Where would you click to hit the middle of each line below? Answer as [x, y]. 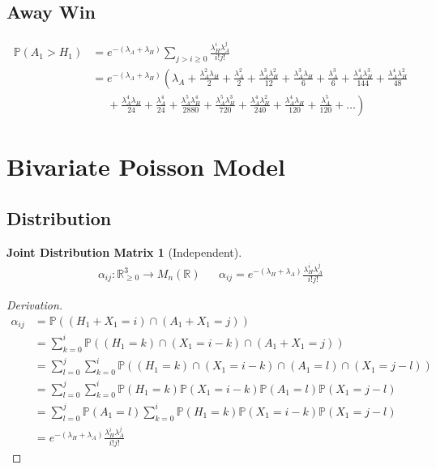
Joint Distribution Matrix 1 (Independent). [124, 252]
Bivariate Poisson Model [146, 166]
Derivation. [35, 305]
